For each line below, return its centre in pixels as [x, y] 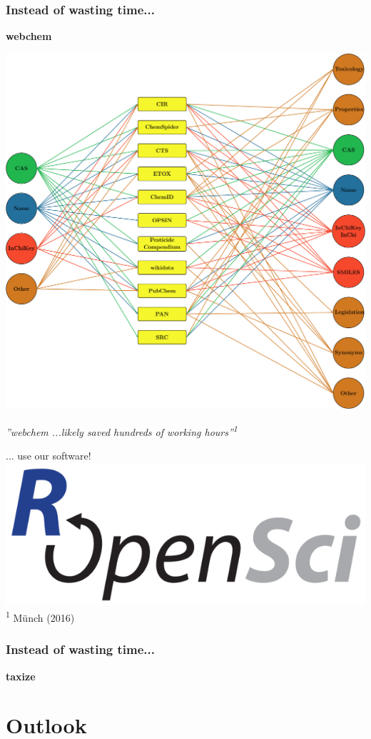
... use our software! [49, 456]
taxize [21, 676]
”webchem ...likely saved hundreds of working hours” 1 [122, 431]
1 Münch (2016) [40, 616]
